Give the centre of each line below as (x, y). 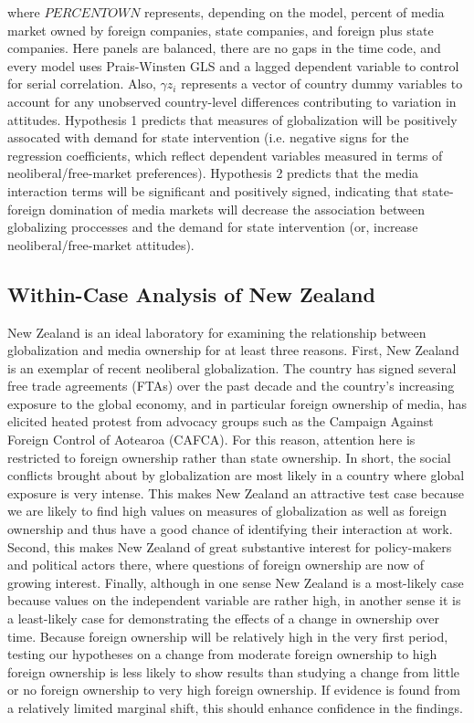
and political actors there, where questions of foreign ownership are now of (216, 565)
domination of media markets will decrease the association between (237, 209)
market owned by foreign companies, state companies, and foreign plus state (221, 30)
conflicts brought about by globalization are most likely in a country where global (236, 475)
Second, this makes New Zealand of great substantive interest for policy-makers (230, 546)
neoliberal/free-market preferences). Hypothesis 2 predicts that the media (213, 173)
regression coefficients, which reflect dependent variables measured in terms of (225, 155)
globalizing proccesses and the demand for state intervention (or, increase (213, 227)
